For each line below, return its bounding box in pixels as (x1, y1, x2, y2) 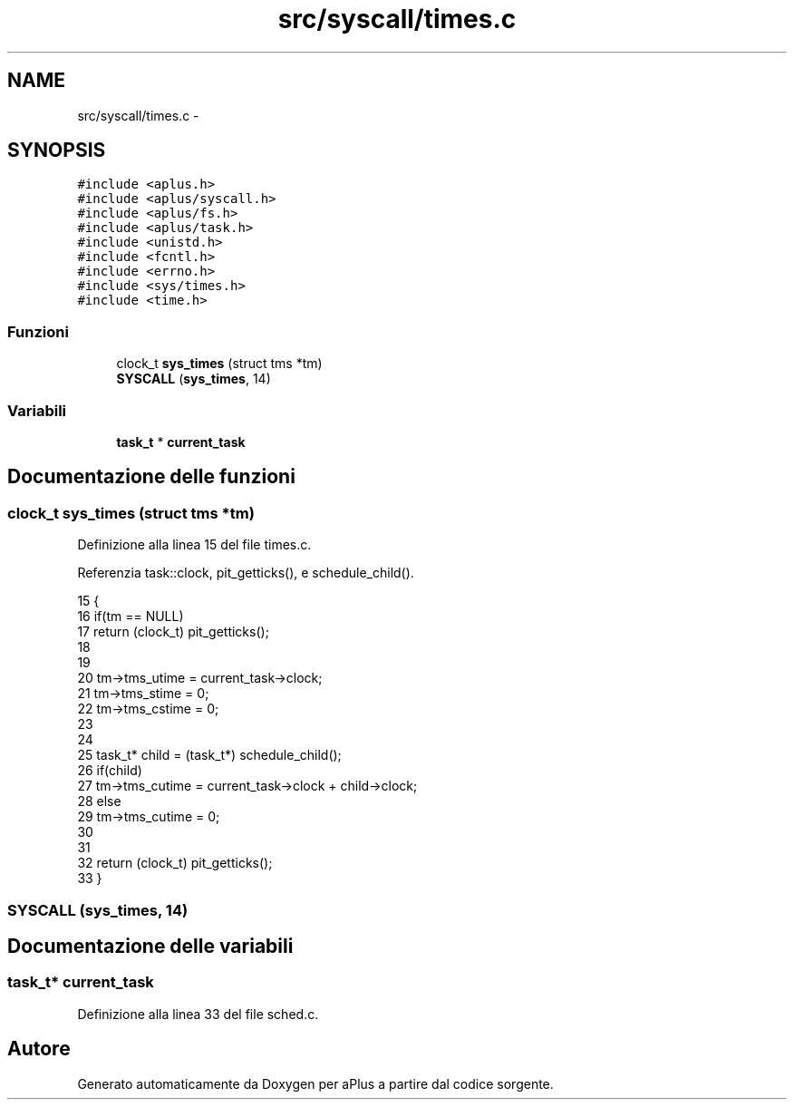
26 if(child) (77, 762, 142, 779)
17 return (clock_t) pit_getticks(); (77, 624, 269, 640)
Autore (7, 1037, 71, 1061)
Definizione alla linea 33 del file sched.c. (77, 1005, 319, 1022)
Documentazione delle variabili (7, 934, 294, 957)
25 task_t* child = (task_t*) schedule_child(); (77, 747, 342, 763)
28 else (77, 793, 121, 810)
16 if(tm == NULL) (77, 608, 184, 625)
